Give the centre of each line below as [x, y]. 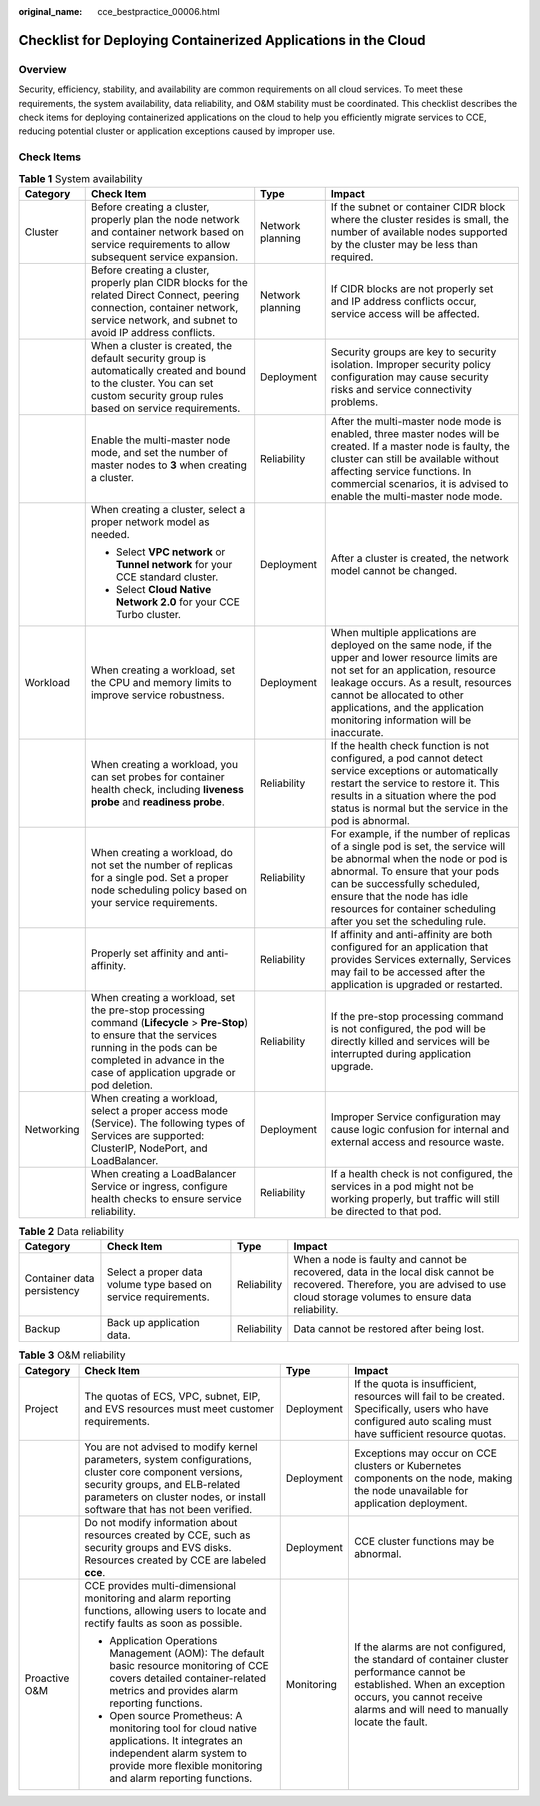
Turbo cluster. [148, 614]
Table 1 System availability [80, 178]
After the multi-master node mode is [416, 421]
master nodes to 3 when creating [168, 465]
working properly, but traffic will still [415, 1198]
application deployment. [410, 1503]
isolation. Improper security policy [411, 364]
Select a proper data [155, 1272]
